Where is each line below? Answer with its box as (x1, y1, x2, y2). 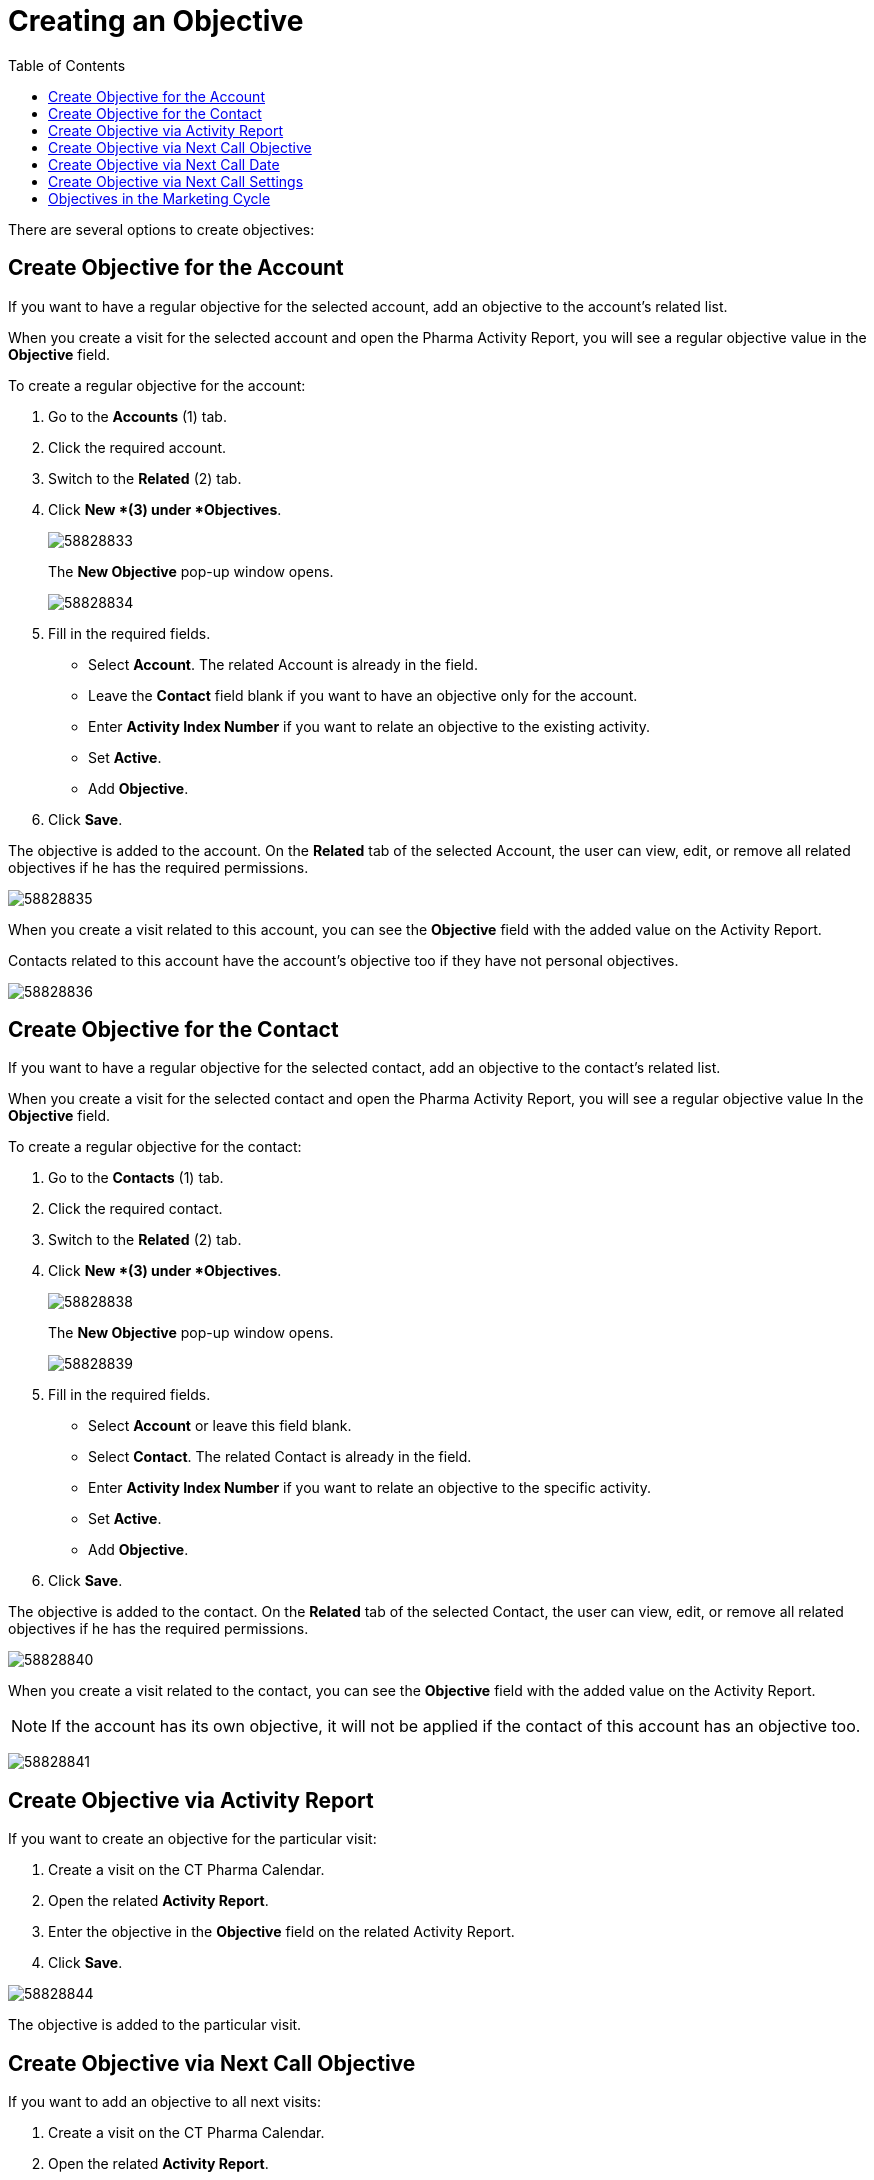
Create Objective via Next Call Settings (48, 172, 304, 190)
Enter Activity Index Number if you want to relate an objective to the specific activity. (88, 1479, 651, 1497)
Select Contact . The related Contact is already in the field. (88, 1448, 472, 1466)
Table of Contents (8, 56, 126, 74)
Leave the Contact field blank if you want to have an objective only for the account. (88, 686, 638, 704)
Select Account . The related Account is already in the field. (88, 655, 478, 673)
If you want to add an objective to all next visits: (8, 2093, 321, 2111)
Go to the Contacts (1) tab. (48, 1169, 224, 1187)
